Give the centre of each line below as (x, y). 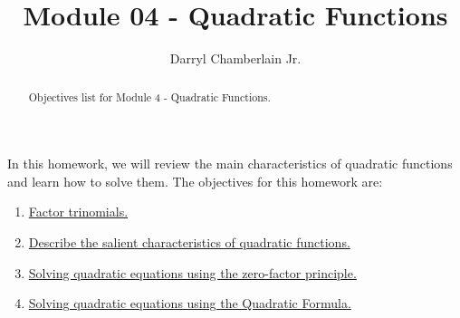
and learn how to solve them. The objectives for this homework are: (195, 181)
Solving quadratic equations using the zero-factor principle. (192, 272)
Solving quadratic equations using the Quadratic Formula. (190, 303)
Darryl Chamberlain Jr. (235, 58)
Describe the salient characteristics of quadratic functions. (189, 241)
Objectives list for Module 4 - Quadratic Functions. (149, 96)
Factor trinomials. (78, 212)
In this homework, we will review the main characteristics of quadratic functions (230, 164)
